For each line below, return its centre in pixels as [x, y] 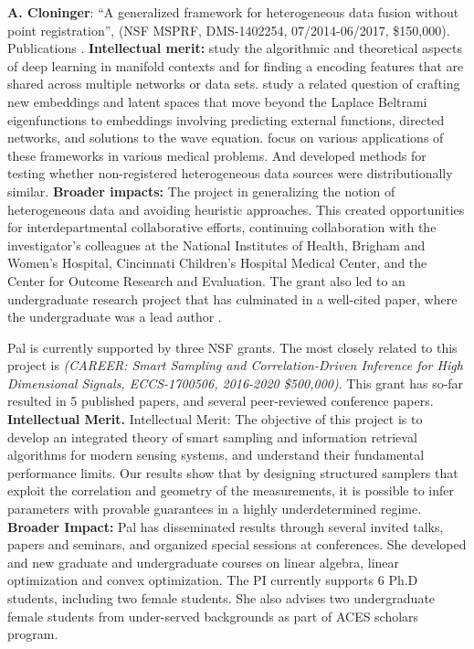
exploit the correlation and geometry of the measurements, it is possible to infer [231, 490]
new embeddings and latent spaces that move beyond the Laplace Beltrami [217, 101]
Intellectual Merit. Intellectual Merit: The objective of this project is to [215, 419]
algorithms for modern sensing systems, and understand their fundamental [216, 455]
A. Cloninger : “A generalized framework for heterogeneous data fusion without [233, 12]
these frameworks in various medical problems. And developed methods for [217, 155]
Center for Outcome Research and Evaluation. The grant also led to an [206, 280]
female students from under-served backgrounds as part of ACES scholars [213, 616]
